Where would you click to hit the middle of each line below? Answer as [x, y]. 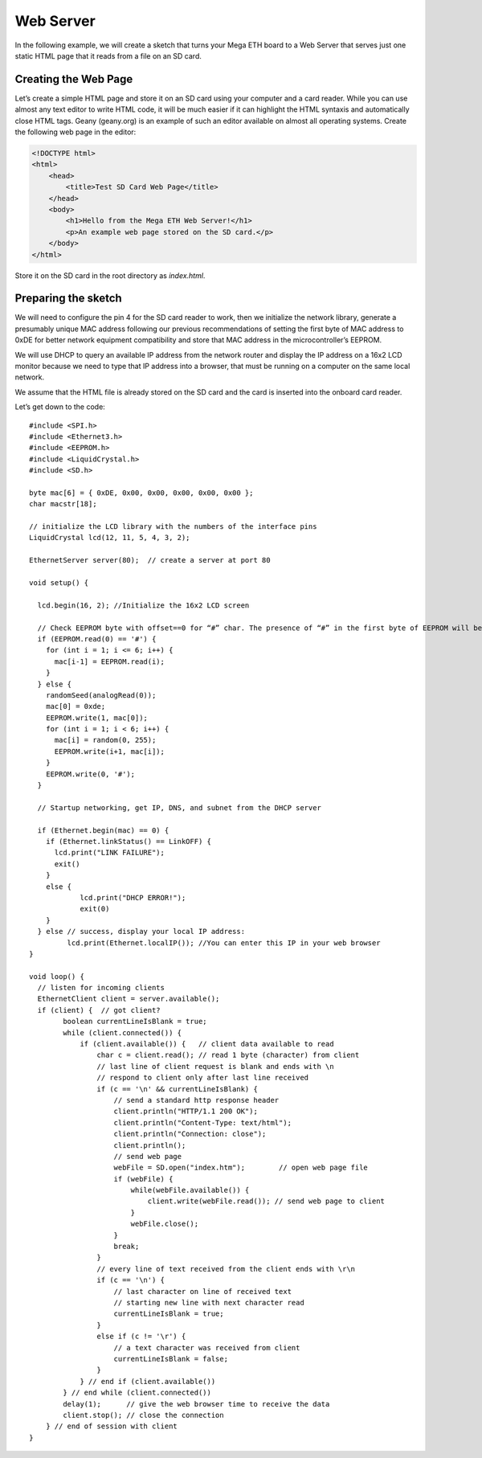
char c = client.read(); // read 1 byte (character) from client [228, 1055]
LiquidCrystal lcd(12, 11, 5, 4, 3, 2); [110, 538]
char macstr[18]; [63, 504]
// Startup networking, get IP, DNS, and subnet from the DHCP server [179, 807]
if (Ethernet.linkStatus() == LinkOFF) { [129, 841]
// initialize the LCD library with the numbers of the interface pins [173, 527]
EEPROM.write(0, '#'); [90, 774]
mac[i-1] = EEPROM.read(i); [109, 661]
